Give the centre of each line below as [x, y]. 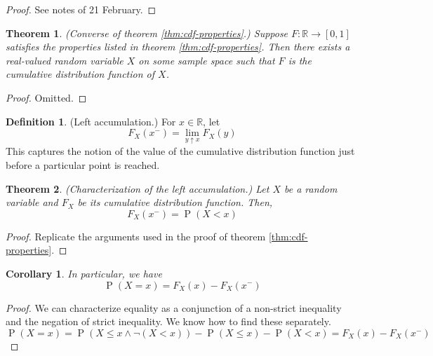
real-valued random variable [65, 60]
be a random [311, 188]
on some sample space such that [207, 60]
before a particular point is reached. [83, 164]
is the [300, 60]
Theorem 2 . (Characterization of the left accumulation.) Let [138, 188]
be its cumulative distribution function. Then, [175, 202]
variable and [32, 202]
